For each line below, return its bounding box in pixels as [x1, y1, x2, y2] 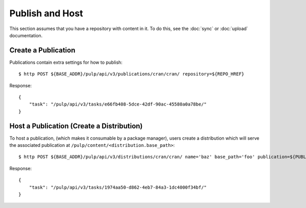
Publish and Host [9, 8, 84, 19]
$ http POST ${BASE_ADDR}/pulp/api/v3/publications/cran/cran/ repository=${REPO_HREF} [18, 71, 245, 77]
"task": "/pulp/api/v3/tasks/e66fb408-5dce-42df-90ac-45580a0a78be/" [29, 101, 207, 107]
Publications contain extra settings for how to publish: [9, 59, 122, 65]
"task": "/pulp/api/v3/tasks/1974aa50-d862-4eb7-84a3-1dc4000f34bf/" [29, 184, 207, 190]
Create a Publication [9, 46, 76, 55]
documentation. [9, 32, 43, 38]
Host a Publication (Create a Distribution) [9, 121, 143, 130]
